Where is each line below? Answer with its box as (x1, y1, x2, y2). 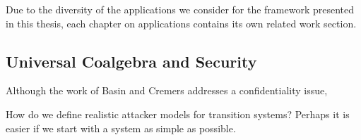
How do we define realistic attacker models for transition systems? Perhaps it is (6, 106, 350, 121)
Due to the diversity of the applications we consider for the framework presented (6, 2, 355, 16)
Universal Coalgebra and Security (6, 50, 257, 72)
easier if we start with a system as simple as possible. (6, 120, 236, 135)
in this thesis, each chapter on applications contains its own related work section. (6, 15, 357, 30)
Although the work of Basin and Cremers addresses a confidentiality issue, (6, 83, 328, 98)
